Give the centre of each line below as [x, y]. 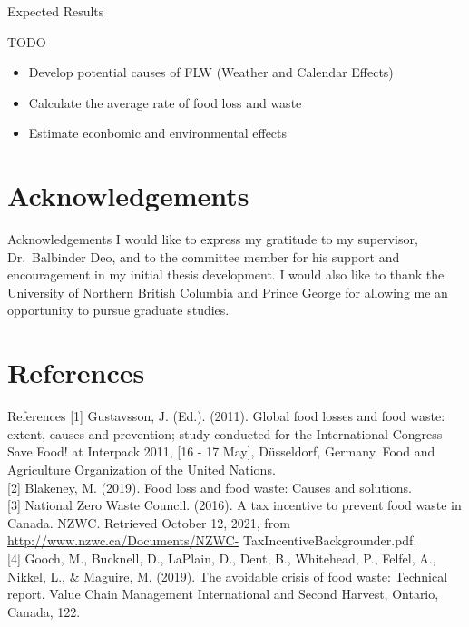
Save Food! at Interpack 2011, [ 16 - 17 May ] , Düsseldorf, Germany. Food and [221, 451]
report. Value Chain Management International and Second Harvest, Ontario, [223, 594]
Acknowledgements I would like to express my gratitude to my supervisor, [213, 239]
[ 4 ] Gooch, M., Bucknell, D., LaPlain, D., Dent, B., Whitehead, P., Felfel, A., [222, 558]
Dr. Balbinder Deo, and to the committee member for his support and [204, 256]
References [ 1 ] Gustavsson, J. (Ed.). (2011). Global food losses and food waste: [226, 416]
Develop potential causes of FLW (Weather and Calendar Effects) [211, 72]
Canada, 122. [44, 611]
